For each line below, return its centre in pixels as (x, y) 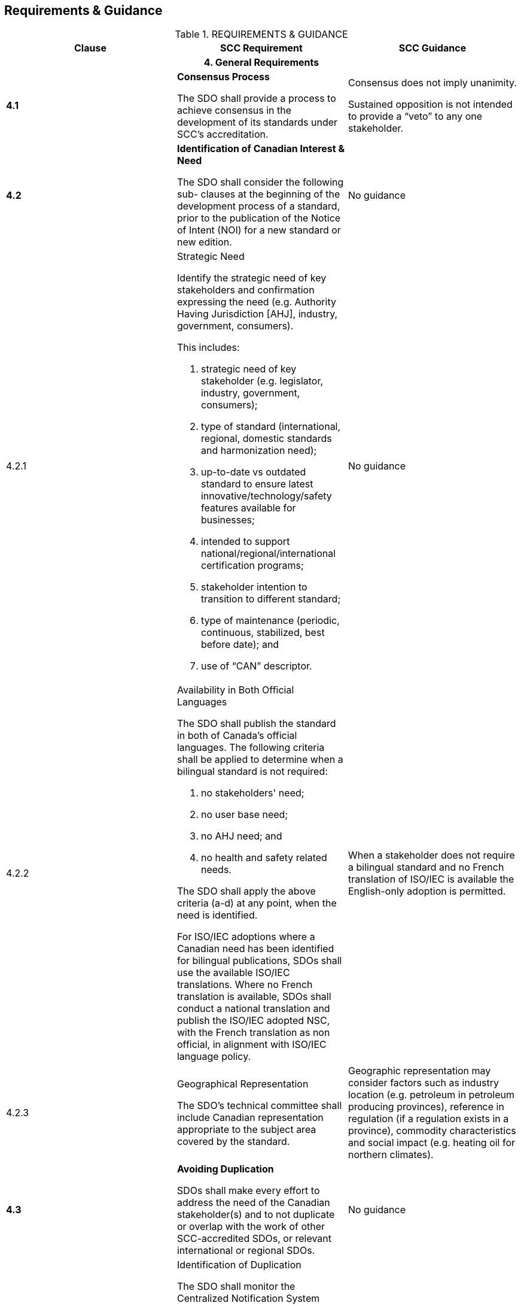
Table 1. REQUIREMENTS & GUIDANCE (261, 34)
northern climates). (391, 1155)
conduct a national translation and (253, 1009)
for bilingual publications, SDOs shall (259, 961)
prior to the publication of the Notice (259, 218)
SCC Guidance (432, 48)
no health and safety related (264, 858)
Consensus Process (223, 77)
